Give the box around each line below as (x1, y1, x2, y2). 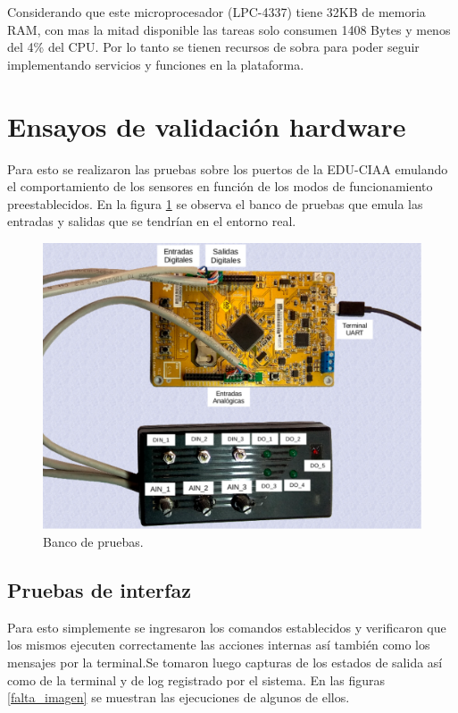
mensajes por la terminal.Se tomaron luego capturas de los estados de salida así (7, 652, 443, 671)
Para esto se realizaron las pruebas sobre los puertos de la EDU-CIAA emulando (7, 159, 448, 178)
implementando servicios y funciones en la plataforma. (7, 55, 304, 73)
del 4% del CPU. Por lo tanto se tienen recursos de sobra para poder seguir (7, 38, 420, 56)
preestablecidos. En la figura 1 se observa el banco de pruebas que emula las (7, 194, 423, 213)
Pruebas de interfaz (7, 575, 191, 603)
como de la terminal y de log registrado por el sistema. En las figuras (7, 670, 386, 689)
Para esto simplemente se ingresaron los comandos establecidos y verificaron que (7, 617, 446, 636)
